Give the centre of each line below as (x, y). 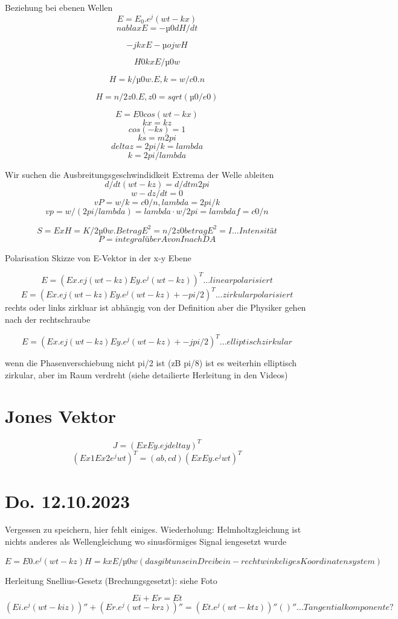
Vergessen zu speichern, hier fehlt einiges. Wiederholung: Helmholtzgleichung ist (153, 529)
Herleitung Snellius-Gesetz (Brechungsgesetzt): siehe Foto (111, 580)
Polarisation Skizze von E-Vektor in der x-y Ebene (98, 257)
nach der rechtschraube (48, 319)
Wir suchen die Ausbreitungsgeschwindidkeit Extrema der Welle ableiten (140, 174)
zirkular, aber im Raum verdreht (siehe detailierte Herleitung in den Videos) (146, 374)
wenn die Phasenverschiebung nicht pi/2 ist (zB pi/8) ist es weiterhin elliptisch (151, 363)
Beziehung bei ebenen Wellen (59, 7)
